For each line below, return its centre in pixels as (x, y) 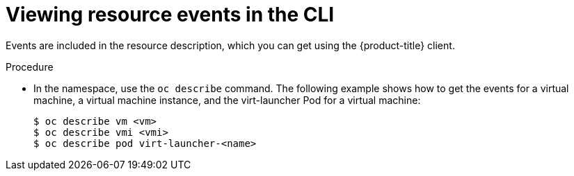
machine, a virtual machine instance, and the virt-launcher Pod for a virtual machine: (227, 100)
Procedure (30, 67)
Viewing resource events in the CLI (170, 15)
